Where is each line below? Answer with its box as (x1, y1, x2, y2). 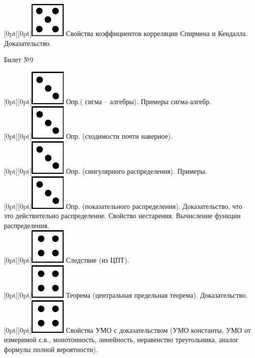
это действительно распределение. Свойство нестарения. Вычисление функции (4, 210, 241, 221)
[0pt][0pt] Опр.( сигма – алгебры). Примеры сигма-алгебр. (4, 96, 212, 106)
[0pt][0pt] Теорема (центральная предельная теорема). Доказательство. (4, 289, 248, 300)
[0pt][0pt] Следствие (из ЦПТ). (4, 255, 129, 265)
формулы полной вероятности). (4, 344, 98, 354)
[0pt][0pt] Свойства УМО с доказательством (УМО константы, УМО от (4, 324, 251, 335)
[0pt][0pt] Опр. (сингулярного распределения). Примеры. (4, 165, 207, 176)
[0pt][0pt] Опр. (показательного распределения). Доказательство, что (4, 200, 242, 211)
